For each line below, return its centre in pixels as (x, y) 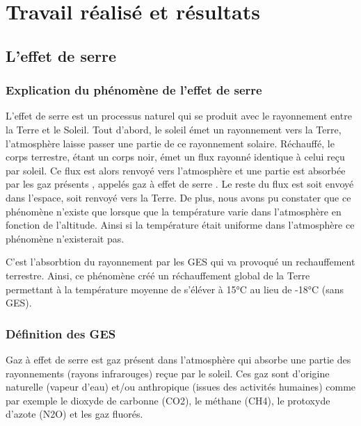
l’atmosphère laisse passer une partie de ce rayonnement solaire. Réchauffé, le (170, 143)
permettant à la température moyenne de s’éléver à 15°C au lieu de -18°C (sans (175, 289)
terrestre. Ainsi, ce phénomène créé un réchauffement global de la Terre (158, 275)
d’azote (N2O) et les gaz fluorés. (74, 414)
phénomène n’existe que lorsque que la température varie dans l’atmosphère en (174, 211)
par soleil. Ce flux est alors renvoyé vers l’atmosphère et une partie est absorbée (176, 170)
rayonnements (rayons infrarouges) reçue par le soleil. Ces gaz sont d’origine (168, 373)
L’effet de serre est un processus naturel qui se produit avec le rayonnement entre (179, 116)
